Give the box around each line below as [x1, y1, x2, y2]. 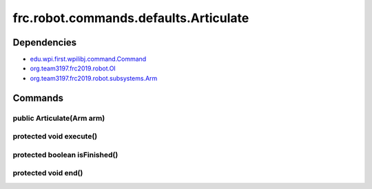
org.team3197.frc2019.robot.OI [30, 64, 116, 72]
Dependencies [12, 37, 77, 48]
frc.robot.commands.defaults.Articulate [12, 10, 249, 26]
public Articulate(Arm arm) [12, 113, 105, 123]
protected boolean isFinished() [12, 150, 118, 159]
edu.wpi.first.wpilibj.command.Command [30, 55, 147, 63]
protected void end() [12, 168, 83, 178]
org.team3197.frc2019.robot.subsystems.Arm [30, 74, 158, 82]
